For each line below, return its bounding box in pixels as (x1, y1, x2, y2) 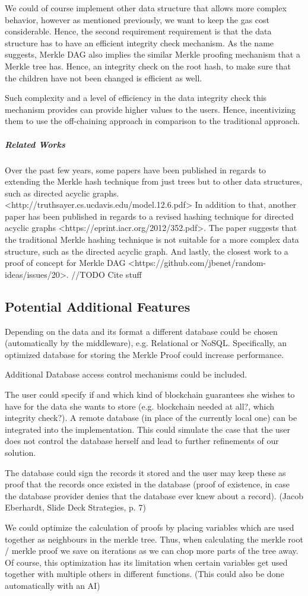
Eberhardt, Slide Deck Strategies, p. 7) (5, 501, 146, 513)
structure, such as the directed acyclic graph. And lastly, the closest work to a (5, 245, 288, 257)
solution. (5, 446, 36, 458)
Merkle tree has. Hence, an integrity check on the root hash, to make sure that (5, 59, 291, 72)
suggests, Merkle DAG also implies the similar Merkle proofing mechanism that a (5, 48, 300, 61)
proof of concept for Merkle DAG (5, 256, 126, 269)
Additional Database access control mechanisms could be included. (5, 368, 247, 381)
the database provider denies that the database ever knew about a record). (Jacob (5, 489, 304, 502)
